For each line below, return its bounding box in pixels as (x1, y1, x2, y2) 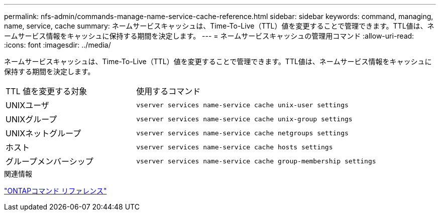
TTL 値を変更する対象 (6, 86, 87, 96)
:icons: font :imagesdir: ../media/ (4, 41, 111, 49)
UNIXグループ (6, 114, 57, 124)
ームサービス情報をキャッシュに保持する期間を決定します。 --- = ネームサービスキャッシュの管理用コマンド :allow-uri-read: (4, 32, 414, 40)
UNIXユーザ (6, 100, 49, 110)
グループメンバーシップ (6, 156, 93, 166)
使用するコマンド (136, 86, 201, 96)
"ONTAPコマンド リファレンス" (4, 186, 107, 195)
